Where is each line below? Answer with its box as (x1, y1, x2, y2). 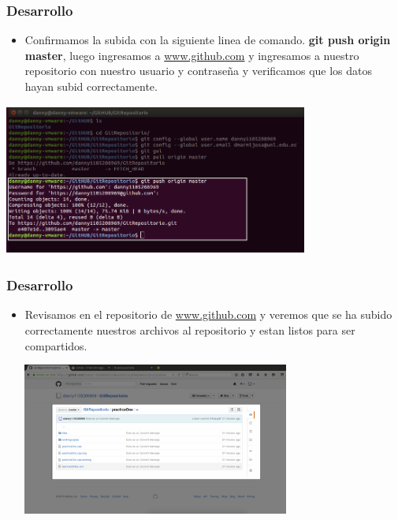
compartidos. (24, 337, 87, 354)
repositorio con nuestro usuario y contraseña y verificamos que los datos (24, 62, 372, 79)
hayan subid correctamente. (24, 78, 158, 94)
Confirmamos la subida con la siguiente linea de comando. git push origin (24, 32, 391, 48)
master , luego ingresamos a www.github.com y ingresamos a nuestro (24, 47, 359, 63)
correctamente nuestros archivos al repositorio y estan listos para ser (24, 321, 355, 338)
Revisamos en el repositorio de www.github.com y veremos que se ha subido (24, 306, 392, 323)
